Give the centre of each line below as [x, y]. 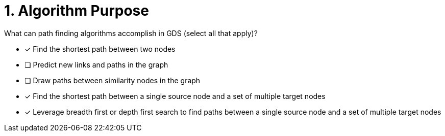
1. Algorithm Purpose [77, 11]
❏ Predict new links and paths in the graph [96, 64]
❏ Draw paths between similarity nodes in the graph [113, 80]
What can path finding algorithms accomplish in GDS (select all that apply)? [131, 33]
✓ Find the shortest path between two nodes [100, 49]
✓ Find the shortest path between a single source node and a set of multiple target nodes [175, 96]
